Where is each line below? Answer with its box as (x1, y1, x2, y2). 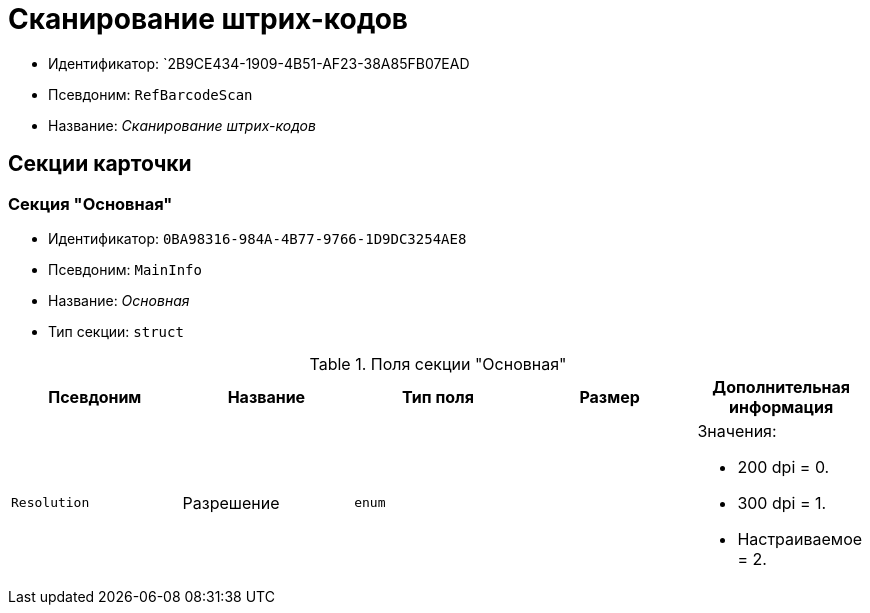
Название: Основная (48, 291, 190, 309)
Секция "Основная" (8, 193, 173, 214)
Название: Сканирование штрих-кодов (48, 116, 316, 134)
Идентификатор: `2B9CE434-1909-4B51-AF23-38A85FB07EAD (48, 54, 470, 72)
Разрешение (182, 492, 280, 513)
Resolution (11, 495, 90, 511)
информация (729, 396, 834, 417)
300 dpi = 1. (737, 492, 827, 513)
